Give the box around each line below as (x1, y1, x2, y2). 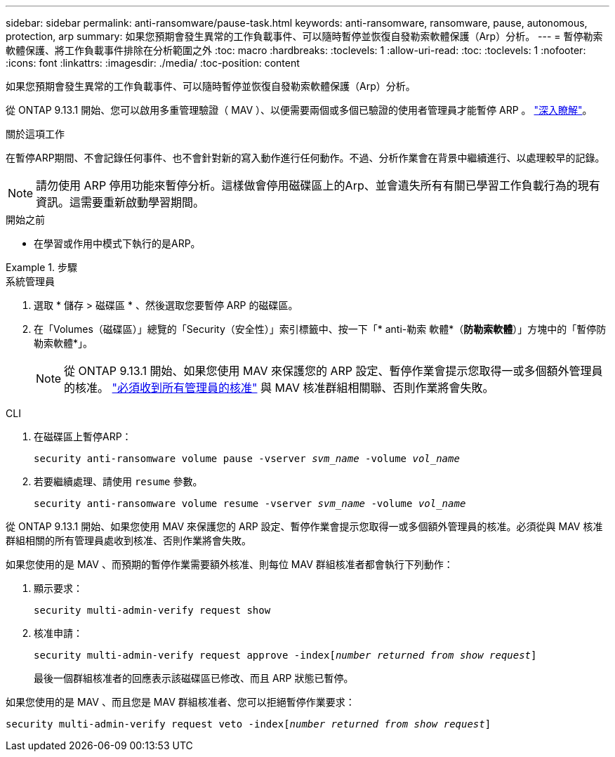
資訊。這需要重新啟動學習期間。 (36, 195, 205, 209)
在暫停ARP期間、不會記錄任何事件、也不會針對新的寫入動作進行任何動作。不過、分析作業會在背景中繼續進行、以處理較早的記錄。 (6, 152, 605, 164)
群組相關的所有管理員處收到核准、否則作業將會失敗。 (6, 534, 251, 546)
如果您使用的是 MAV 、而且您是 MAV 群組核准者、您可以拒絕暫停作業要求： (6, 696, 355, 708)
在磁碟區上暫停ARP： (34, 430, 132, 442)
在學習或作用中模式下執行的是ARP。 (34, 237, 201, 249)
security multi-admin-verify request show (34, 605, 271, 616)
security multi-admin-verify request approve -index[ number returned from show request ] (34, 650, 537, 661)
